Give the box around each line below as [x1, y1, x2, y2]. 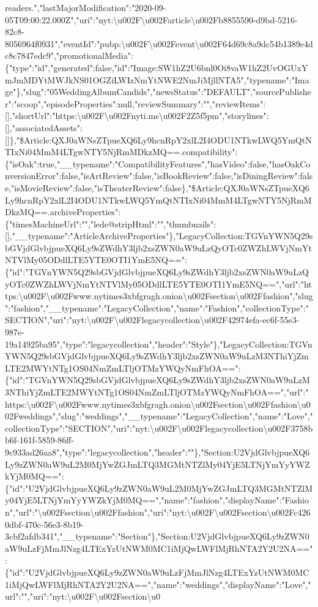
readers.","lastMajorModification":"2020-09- [5, 1, 166, 13]
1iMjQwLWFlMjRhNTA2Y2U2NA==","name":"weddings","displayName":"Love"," [5, 578, 311, 590]
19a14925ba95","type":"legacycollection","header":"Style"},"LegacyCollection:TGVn [5, 337, 312, 350]
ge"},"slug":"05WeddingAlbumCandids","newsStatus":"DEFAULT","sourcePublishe [5, 85, 311, 98]
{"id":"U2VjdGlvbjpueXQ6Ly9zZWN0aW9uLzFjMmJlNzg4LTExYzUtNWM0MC [5, 565, 309, 578]
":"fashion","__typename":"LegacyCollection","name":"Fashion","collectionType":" [5, 301, 309, 314]
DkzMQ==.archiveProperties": [5, 205, 121, 218]
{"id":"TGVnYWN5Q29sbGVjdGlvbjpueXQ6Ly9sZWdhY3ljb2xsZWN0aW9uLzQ [5, 265, 309, 278]
